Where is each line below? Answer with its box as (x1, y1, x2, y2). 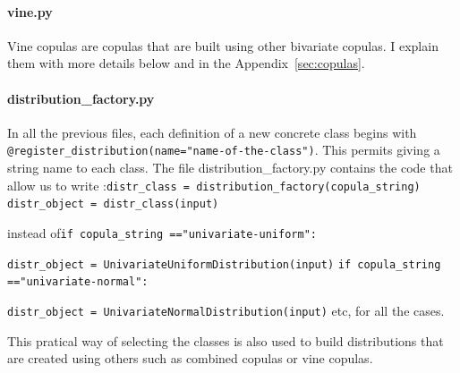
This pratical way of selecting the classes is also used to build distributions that (7, 331, 444, 350)
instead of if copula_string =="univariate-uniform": (7, 223, 317, 242)
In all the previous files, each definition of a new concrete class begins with (7, 123, 417, 141)
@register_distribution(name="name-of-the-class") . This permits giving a (7, 140, 440, 159)
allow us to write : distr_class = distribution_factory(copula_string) (7, 175, 421, 194)
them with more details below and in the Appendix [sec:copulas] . (7, 54, 365, 72)
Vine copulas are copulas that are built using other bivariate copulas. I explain (7, 36, 439, 55)
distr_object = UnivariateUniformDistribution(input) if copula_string (7, 258, 441, 271)
